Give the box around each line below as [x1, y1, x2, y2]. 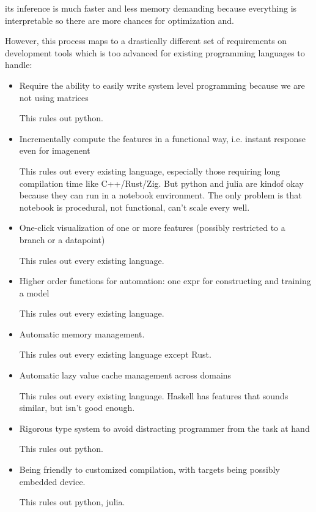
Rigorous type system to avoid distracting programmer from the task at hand [19, 421, 310, 434]
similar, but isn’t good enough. [19, 401, 135, 414]
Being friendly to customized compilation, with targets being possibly [19, 463, 280, 476]
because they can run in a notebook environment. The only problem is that [19, 189, 302, 201]
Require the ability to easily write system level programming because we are [19, 78, 305, 91]
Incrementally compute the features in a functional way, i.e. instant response [19, 132, 306, 145]
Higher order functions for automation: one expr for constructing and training [19, 274, 311, 287]
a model [19, 286, 50, 299]
